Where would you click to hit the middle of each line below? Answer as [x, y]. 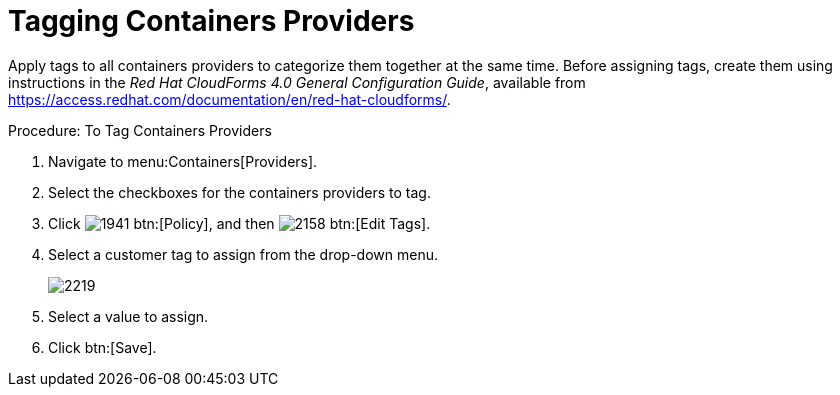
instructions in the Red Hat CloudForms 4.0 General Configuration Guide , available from [297, 82]
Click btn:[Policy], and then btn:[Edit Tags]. [239, 223]
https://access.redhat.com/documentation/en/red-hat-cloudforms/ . [229, 99]
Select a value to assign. [128, 316]
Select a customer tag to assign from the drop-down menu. [243, 254]
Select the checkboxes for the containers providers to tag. [239, 192]
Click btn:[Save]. [102, 347]
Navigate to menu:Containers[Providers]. [183, 161]
